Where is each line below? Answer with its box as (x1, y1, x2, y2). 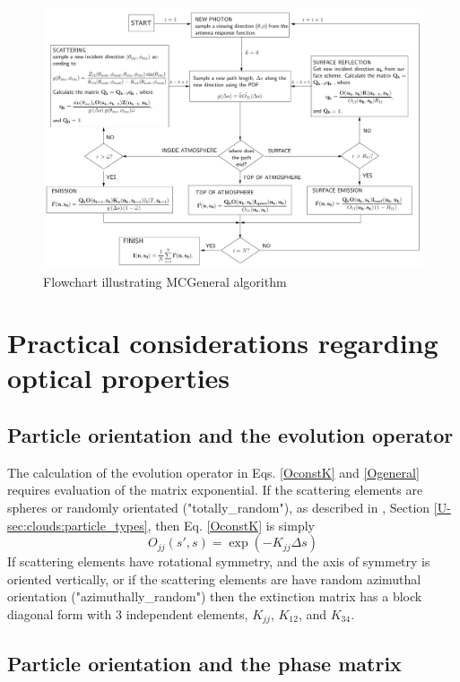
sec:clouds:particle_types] (7, 515, 148, 534)
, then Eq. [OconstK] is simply (147, 515, 315, 534)
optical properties (7, 359, 230, 396)
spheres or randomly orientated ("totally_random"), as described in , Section (7, 498, 430, 517)
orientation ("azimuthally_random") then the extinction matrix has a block (7, 587, 422, 606)
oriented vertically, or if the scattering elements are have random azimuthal (7, 569, 421, 588)
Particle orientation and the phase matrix (7, 649, 402, 677)
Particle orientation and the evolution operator (7, 421, 454, 449)
